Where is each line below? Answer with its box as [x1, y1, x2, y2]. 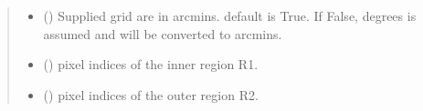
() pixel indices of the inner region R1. [43, 55, 259, 74]
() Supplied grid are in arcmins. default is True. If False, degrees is [43, 6, 417, 25]
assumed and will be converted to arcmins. [43, 24, 282, 43]
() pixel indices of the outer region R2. [43, 85, 259, 104]
